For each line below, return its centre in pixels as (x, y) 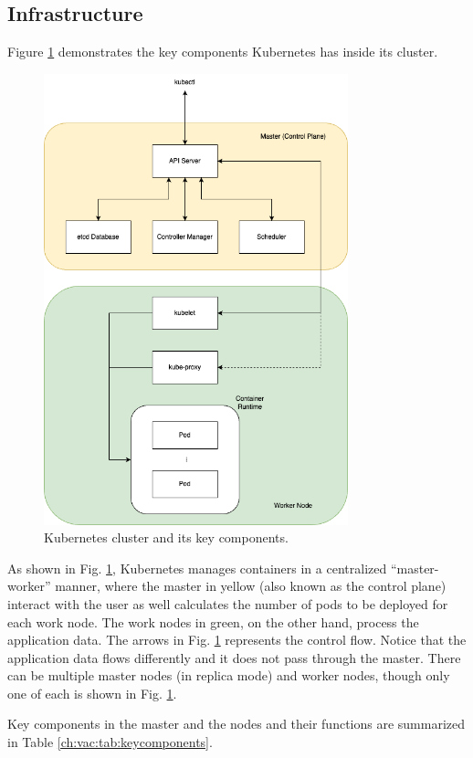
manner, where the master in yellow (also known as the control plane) (251, 586)
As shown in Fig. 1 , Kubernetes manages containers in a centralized (197, 568)
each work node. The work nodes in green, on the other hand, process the (213, 621)
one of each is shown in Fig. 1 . (92, 693)
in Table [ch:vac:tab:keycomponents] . (110, 742)
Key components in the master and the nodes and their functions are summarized (236, 724)
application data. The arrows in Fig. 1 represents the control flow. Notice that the (237, 640)
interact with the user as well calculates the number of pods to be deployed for (228, 603)
